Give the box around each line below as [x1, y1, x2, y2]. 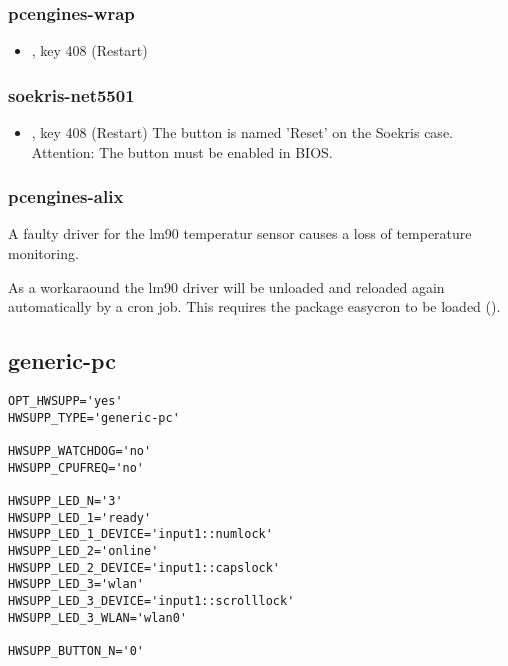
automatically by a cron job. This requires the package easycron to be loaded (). [8, 296, 501, 317]
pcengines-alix [8, 184, 124, 209]
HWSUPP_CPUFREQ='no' [8, 460, 145, 475]
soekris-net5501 [8, 82, 135, 107]
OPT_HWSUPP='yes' [8, 394, 123, 409]
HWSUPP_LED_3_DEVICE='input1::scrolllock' [8, 593, 295, 608]
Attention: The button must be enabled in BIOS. [31, 141, 333, 162]
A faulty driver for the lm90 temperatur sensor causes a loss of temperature [8, 223, 472, 244]
